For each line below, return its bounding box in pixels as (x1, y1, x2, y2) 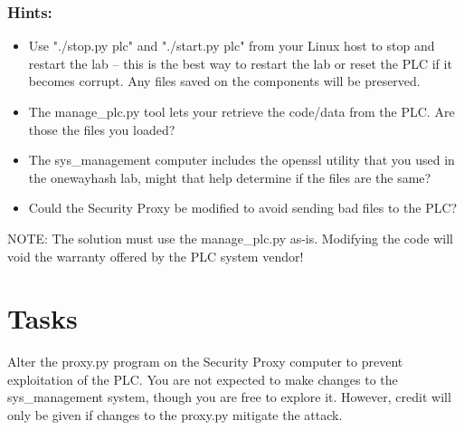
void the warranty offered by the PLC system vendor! (7, 246, 304, 265)
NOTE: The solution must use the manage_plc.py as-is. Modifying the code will (7, 228, 453, 247)
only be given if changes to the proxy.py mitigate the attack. (7, 406, 343, 425)
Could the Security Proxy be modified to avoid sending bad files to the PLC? (28, 198, 458, 217)
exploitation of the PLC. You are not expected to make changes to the (7, 369, 398, 388)
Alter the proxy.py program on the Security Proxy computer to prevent (7, 352, 403, 371)
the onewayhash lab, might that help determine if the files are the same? (28, 167, 431, 186)
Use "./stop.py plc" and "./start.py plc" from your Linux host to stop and (28, 36, 435, 55)
